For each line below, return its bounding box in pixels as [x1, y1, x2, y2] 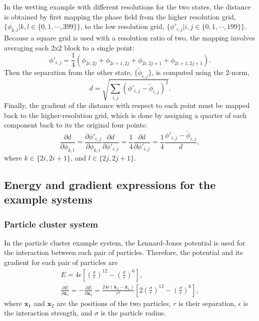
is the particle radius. [100, 307, 166, 318]
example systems [4, 191, 92, 207]
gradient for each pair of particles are [4, 257, 118, 267]
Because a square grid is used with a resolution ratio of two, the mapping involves [4, 32, 255, 42]
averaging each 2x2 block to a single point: [4, 42, 134, 52]
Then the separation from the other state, [4, 66, 132, 77]
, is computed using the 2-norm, [151, 66, 249, 77]
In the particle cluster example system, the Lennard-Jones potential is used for [4, 237, 245, 247]
